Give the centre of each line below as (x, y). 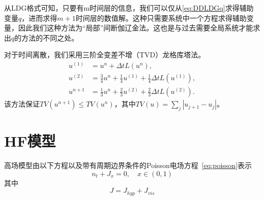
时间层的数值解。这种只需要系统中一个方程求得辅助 (161, 18)
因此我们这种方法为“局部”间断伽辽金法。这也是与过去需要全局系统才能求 (139, 28)
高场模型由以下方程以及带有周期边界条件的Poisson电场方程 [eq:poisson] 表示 (128, 165)
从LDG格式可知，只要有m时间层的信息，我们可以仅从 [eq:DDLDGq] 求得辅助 (129, 8)
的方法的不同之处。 (47, 37)
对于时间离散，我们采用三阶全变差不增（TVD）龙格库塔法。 (105, 55)
